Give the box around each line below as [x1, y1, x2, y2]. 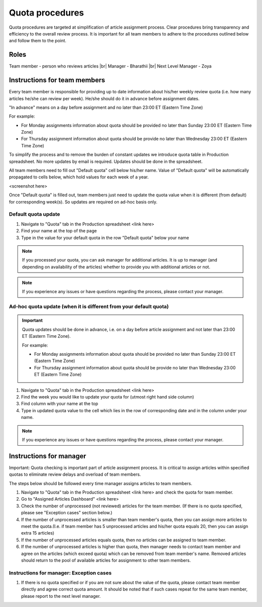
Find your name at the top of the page [21, 228, 97, 234]
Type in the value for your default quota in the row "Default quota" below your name [21, 235, 189, 241]
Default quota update [9, 211, 60, 218]
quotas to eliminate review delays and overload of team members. [9, 471, 141, 477]
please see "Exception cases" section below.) [21, 510, 113, 516]
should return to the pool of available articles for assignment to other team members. [21, 557, 191, 563]
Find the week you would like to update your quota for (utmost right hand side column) [21, 394, 194, 399]
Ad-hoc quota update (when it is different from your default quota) [9, 303, 169, 310]
